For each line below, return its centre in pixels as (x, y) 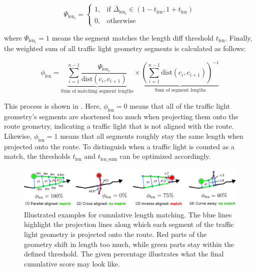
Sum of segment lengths (180, 90)
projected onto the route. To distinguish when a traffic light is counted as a (119, 146)
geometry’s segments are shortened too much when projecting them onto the (121, 116)
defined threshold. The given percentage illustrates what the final (124, 254)
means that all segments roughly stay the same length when (152, 135)
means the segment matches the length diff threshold (133, 37)
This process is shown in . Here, (53, 105)
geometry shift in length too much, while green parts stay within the (129, 244)
